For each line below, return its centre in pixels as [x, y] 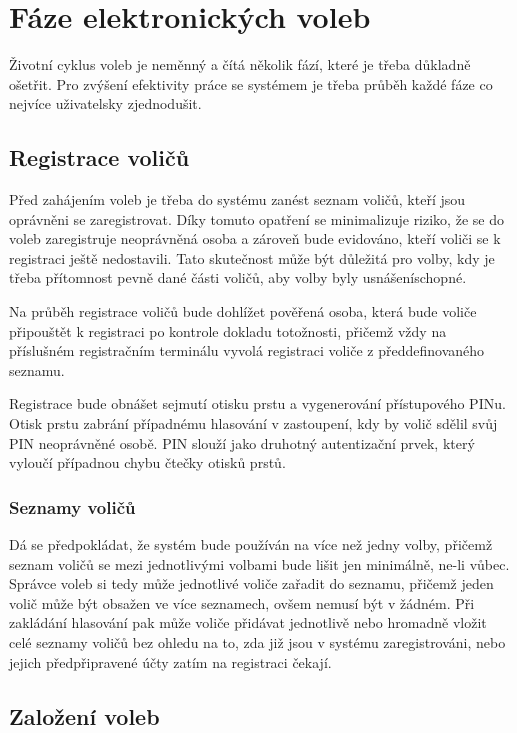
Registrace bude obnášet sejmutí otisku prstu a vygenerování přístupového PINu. [257, 403]
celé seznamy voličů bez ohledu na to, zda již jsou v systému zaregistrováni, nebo [257, 642]
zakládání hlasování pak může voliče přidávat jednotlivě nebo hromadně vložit [248, 622]
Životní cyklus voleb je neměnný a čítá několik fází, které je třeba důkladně [240, 64]
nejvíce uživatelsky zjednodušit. [105, 103]
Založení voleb [84, 715]
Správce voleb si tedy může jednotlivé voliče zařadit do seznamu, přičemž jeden [251, 583]
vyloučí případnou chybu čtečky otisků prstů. [147, 462]
